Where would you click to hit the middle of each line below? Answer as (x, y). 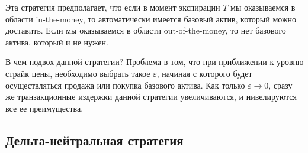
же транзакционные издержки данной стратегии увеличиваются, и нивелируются (151, 97)
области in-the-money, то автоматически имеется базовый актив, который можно (151, 19)
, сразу (280, 85)
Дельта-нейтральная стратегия (94, 140)
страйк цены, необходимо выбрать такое (78, 73)
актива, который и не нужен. (57, 42)
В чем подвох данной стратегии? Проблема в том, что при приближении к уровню (155, 62)
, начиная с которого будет (204, 73)
